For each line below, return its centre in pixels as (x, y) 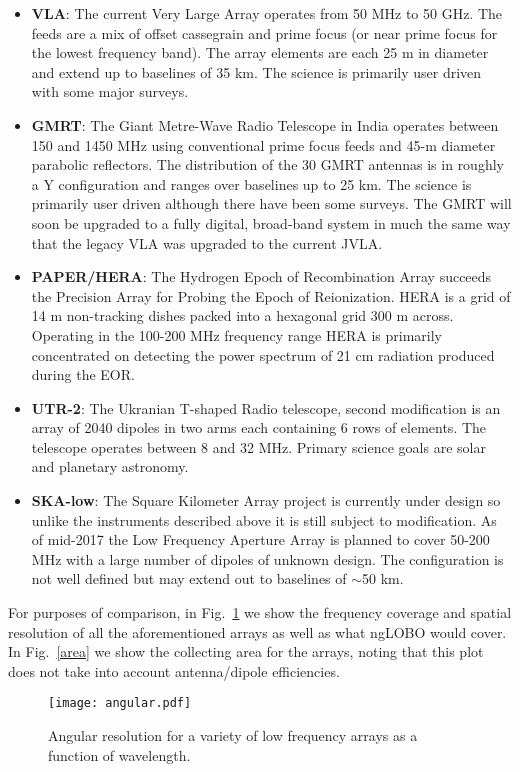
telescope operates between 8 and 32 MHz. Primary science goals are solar (258, 446)
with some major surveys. (110, 91)
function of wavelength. (119, 754)
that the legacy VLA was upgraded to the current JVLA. (207, 242)
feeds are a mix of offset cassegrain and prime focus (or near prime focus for (264, 32)
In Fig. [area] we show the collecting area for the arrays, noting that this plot (246, 651)
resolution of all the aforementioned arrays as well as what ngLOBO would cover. (257, 631)
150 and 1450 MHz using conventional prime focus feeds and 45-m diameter (263, 144)
